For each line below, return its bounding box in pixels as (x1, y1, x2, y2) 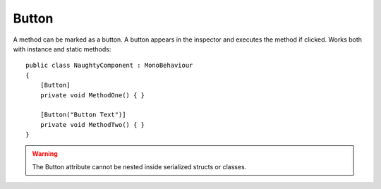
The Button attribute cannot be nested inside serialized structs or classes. (32, 162, 247, 171)
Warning (32, 150, 58, 158)
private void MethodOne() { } (40, 91, 145, 99)
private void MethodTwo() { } (40, 121, 145, 128)
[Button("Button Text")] (40, 111, 126, 119)
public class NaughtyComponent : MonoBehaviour (25, 61, 193, 70)
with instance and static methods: (13, 44, 111, 53)
